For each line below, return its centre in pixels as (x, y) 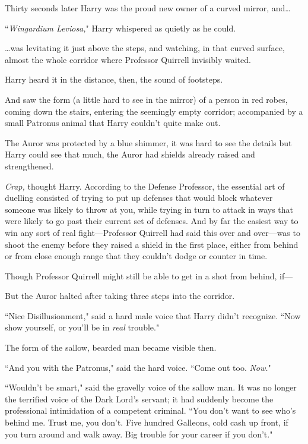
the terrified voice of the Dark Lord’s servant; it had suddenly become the (139, 399)
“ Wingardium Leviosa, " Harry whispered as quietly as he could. (120, 28)
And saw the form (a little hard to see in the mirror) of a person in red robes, (146, 99)
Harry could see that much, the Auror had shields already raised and (130, 154)
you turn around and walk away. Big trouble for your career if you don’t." (139, 434)
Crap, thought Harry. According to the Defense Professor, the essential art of (145, 186)
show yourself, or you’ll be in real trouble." (82, 327)
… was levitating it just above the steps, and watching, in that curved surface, (145, 48)
